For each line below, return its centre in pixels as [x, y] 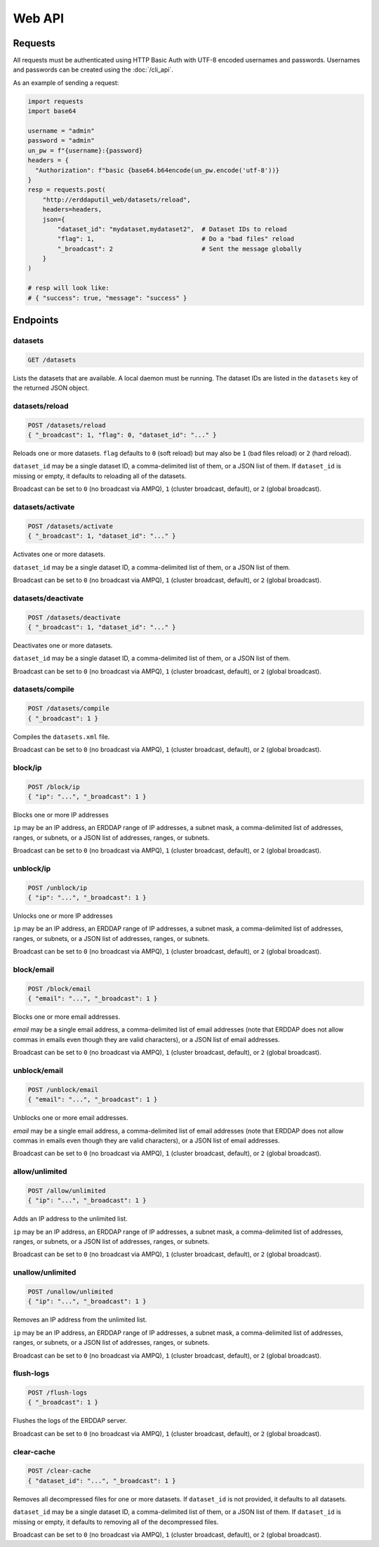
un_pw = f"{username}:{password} [85, 150]
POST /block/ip [54, 787]
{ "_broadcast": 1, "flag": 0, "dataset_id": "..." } [122, 435]
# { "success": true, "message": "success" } [107, 298]
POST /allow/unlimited [67, 1191]
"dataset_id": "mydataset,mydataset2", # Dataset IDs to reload [172, 229]
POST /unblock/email [63, 1090]
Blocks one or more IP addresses [61, 815]
